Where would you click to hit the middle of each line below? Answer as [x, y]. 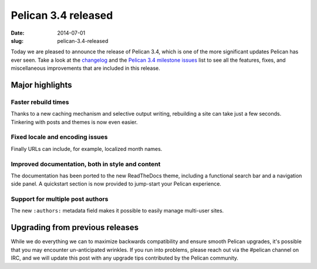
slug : [17, 41]
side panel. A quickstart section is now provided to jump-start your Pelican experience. [116, 184]
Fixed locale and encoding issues [59, 137]
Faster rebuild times [40, 102]
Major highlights [41, 85]
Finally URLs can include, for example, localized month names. [87, 149]
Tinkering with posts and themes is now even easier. [74, 122]
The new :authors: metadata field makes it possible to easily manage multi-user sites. [117, 211]
